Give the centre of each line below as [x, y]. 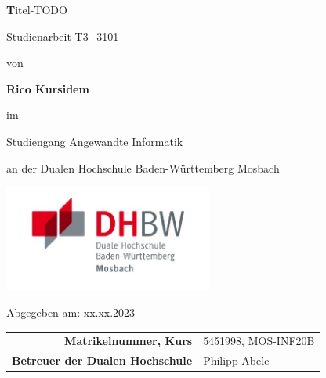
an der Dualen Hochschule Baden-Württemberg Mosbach [143, 167]
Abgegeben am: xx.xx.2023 [71, 313]
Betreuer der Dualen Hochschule [102, 360]
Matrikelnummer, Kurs [129, 341]
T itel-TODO [37, 9]
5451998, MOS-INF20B [259, 341]
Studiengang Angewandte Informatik [95, 141]
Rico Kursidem [48, 88]
